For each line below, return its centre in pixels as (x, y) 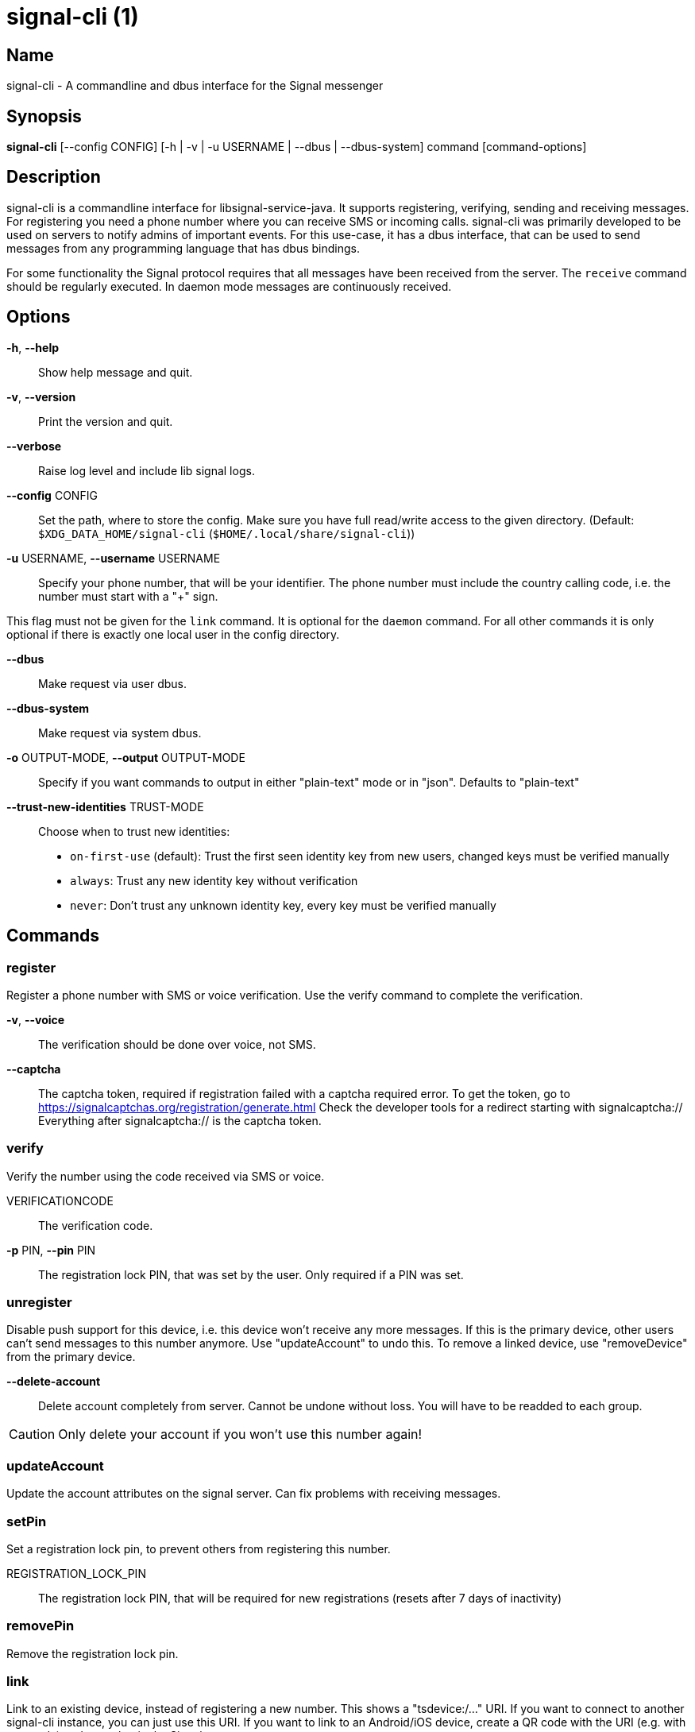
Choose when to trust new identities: (134, 831)
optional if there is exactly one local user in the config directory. (173, 634)
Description (54, 177)
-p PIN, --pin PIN (51, 1250)
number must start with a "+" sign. (128, 596)
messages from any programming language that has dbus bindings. (183, 248)
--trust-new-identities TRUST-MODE (105, 806)
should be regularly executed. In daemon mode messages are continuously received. (229, 286)
